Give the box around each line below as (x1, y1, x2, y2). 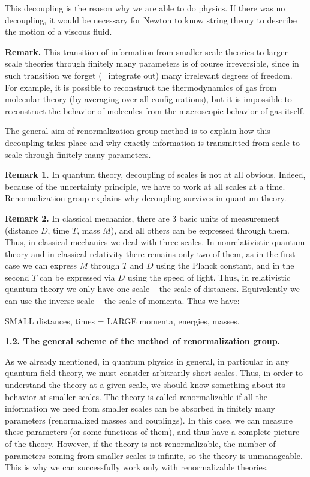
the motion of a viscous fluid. (5, 25, 112, 38)
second (5, 270, 29, 283)
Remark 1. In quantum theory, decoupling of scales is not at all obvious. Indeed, (5, 168, 306, 181)
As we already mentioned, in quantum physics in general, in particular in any (5, 354, 290, 367)
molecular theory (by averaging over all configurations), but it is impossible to (5, 93, 292, 105)
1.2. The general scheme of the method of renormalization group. (5, 335, 281, 347)
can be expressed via (40, 270, 115, 283)
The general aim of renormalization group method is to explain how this (5, 124, 270, 137)
